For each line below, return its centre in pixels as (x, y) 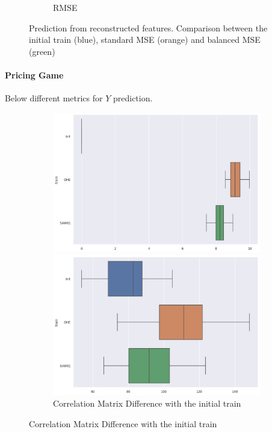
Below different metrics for (54, 98)
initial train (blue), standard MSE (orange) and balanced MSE (145, 40)
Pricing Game (34, 75)
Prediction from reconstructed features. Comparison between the (148, 27)
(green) (42, 51)
